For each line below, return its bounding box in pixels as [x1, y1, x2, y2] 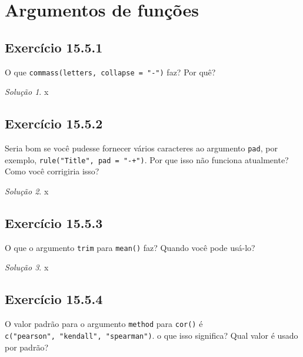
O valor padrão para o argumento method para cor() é [5, 318, 203, 330]
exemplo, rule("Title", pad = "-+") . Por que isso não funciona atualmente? [5, 153, 289, 166]
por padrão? [5, 341, 48, 353]
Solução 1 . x [5, 85, 49, 98]
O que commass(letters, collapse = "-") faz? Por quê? [5, 65, 216, 78]
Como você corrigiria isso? [5, 165, 99, 177]
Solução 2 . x [5, 184, 49, 197]
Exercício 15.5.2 [5, 114, 103, 133]
